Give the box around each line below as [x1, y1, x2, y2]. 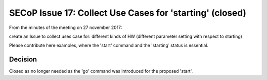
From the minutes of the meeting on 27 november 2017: [9, 25, 122, 30]
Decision [9, 55, 37, 64]
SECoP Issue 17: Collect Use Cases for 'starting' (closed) [9, 7, 247, 18]
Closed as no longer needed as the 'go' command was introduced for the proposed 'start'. [9, 68, 193, 74]
